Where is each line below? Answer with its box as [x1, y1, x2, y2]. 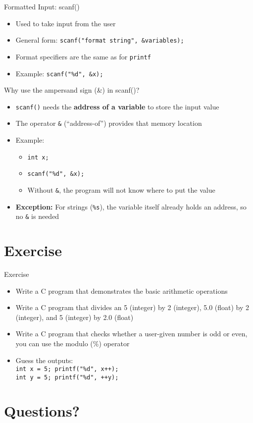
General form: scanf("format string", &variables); [15, 35, 184, 45]
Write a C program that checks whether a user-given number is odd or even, [15, 328, 248, 339]
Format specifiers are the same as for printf [15, 51, 151, 61]
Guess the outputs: [15, 355, 73, 365]
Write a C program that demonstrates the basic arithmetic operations [15, 285, 228, 296]
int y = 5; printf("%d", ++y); [15, 373, 119, 381]
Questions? [4, 400, 80, 421]
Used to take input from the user [15, 18, 116, 28]
